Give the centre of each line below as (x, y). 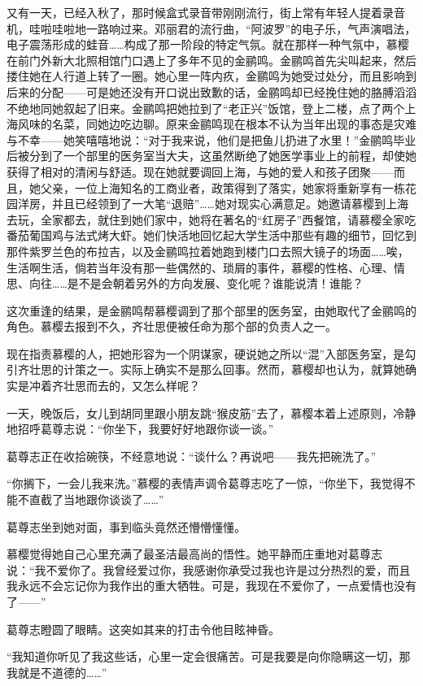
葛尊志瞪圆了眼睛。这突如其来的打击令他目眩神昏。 (143, 629)
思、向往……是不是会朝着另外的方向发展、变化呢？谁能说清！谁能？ (185, 283)
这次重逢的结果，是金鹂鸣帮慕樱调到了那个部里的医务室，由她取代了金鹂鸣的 (211, 310)
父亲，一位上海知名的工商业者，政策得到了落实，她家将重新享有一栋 (222, 187)
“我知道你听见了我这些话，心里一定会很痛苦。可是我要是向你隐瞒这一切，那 (209, 656)
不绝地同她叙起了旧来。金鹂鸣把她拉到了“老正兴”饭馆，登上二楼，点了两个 (206, 108)
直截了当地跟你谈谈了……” (96, 499)
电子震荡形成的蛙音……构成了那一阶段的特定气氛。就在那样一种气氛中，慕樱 (208, 44)
